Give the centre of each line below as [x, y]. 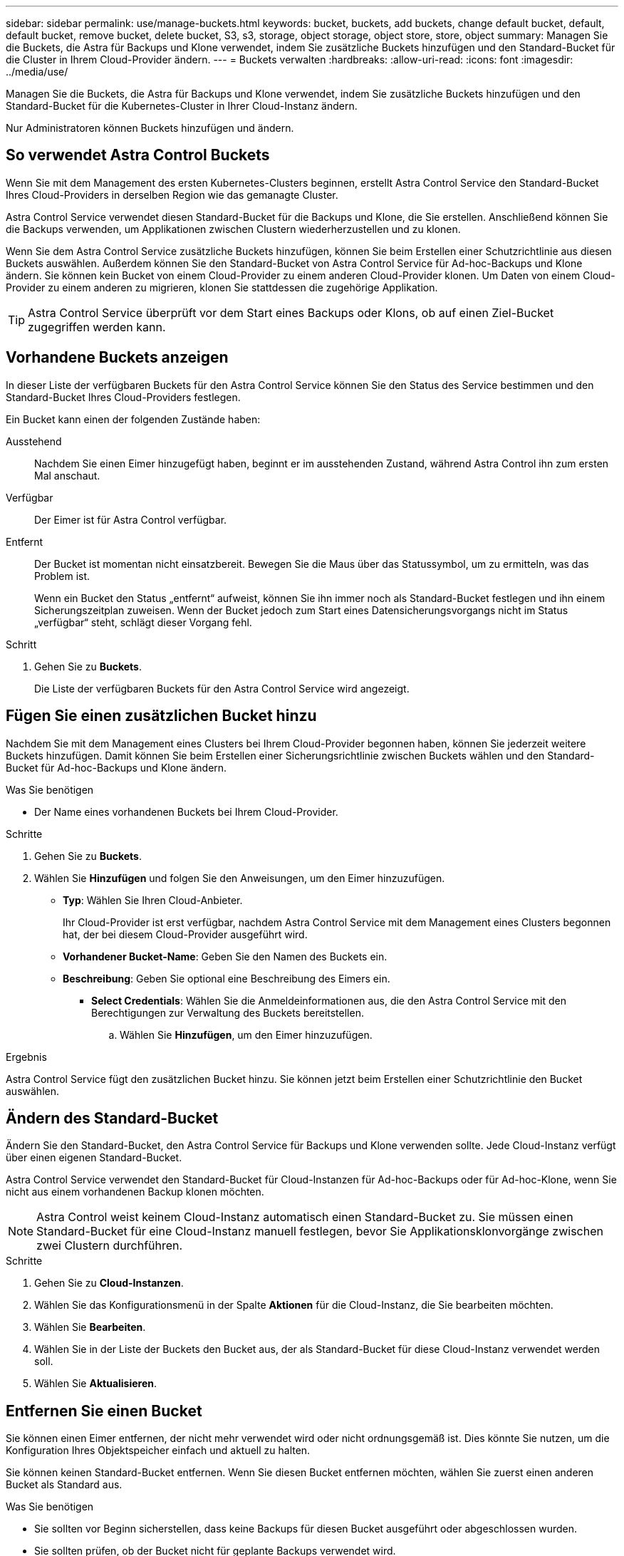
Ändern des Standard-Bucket [112, 1118]
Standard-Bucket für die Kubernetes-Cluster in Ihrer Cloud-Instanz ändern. [182, 106]
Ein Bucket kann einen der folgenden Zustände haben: [133, 419]
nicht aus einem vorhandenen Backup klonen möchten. [135, 1192]
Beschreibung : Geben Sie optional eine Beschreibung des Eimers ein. [227, 978]
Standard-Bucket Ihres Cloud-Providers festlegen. [123, 397]
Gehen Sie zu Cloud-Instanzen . [109, 1283]
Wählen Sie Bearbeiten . [90, 1327]
